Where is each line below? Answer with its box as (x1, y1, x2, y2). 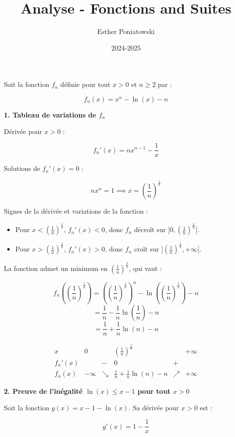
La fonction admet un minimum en (4, 263, 108, 273)
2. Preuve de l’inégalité (4, 386, 83, 396)
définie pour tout (60, 79, 110, 89)
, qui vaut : (129, 263, 162, 273)
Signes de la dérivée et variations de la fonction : (4, 206, 148, 216)
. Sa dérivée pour (128, 402, 179, 412)
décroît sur (134, 224, 166, 235)
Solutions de (4, 163, 40, 173)
